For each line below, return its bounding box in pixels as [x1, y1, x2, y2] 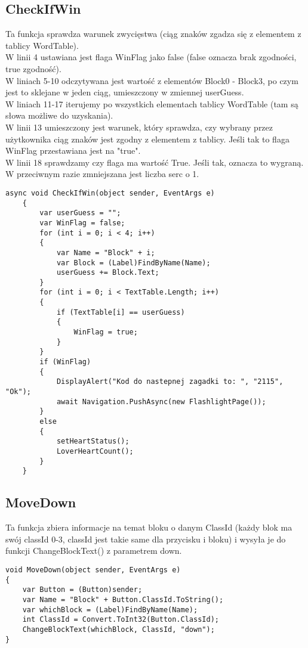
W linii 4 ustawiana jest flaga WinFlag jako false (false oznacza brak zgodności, [5, 51, 297, 63]
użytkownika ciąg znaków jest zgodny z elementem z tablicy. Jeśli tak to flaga [5, 132, 289, 145]
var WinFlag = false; [39, 218, 125, 227]
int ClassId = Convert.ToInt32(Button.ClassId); [22, 615, 219, 624]
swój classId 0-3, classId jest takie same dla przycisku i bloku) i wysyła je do [5, 532, 286, 545]
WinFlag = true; [73, 328, 138, 337]
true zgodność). [5, 62, 61, 75]
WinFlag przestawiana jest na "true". [5, 144, 141, 157]
